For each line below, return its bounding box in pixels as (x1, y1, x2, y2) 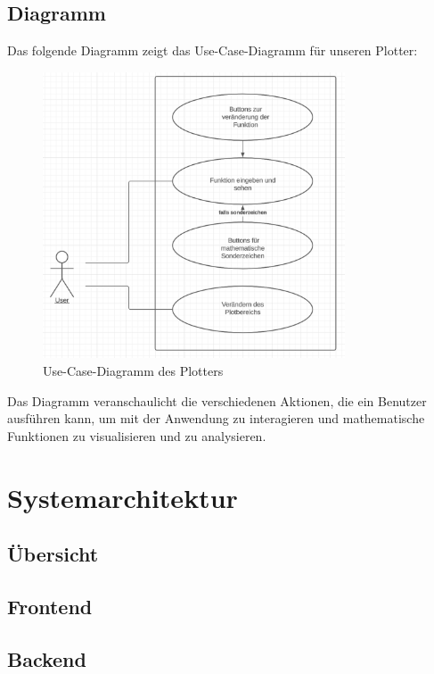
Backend (7, 645, 86, 672)
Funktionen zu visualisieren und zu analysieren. (7, 426, 266, 445)
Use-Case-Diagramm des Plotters (43, 362, 224, 380)
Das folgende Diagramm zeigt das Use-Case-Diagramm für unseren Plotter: (7, 41, 418, 60)
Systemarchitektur (7, 478, 238, 515)
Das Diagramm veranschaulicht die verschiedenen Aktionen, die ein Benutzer (7, 391, 427, 410)
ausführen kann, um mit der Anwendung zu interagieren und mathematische (7, 409, 425, 428)
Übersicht (7, 540, 99, 568)
